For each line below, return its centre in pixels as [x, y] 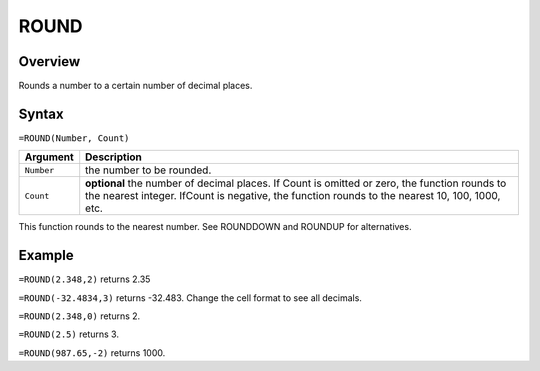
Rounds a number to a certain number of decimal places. [135, 86]
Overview [49, 61]
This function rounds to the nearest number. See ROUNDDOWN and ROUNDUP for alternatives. [215, 227]
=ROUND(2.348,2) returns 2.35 [84, 279]
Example [46, 255]
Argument [49, 157]
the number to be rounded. [148, 170]
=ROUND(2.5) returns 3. [69, 334]
